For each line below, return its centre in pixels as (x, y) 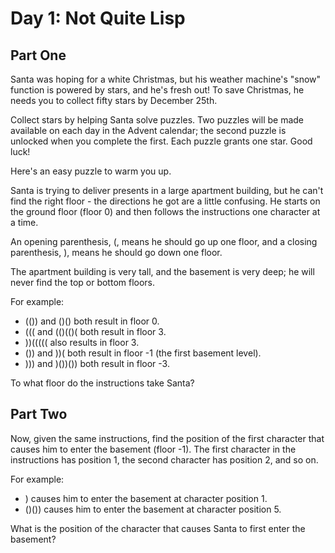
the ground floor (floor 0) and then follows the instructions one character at (165, 211)
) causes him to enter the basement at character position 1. (146, 498)
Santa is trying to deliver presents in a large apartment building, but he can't (167, 190)
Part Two (39, 414)
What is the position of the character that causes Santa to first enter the (158, 528)
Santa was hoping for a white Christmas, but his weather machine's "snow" (166, 79)
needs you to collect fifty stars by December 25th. (114, 100)
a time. (24, 222)
